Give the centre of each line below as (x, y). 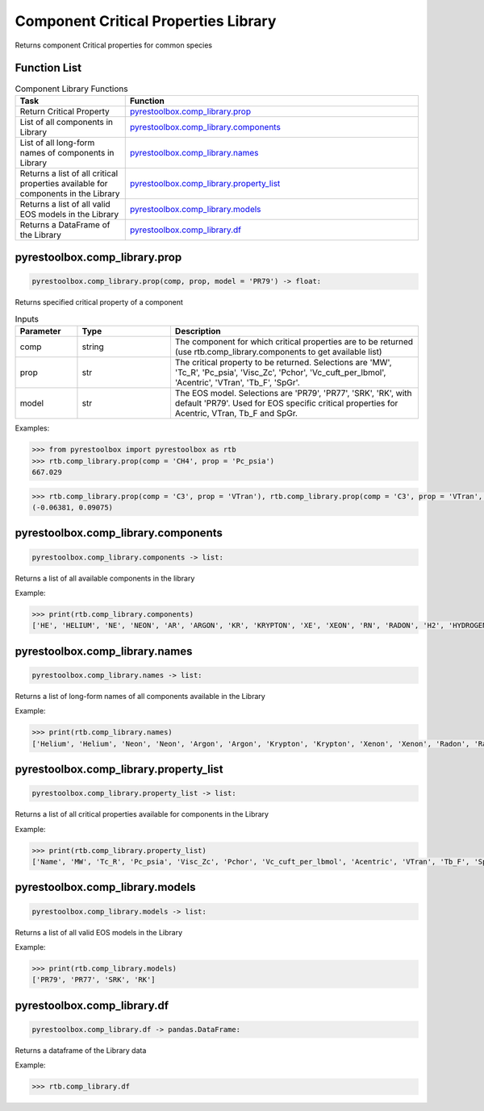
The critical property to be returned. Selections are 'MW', (283, 363)
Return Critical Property (65, 111)
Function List (48, 68)
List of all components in (66, 122)
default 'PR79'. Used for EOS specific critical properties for (286, 403)
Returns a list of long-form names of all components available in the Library (140, 696)
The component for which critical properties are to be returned (294, 342)
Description (198, 331)
